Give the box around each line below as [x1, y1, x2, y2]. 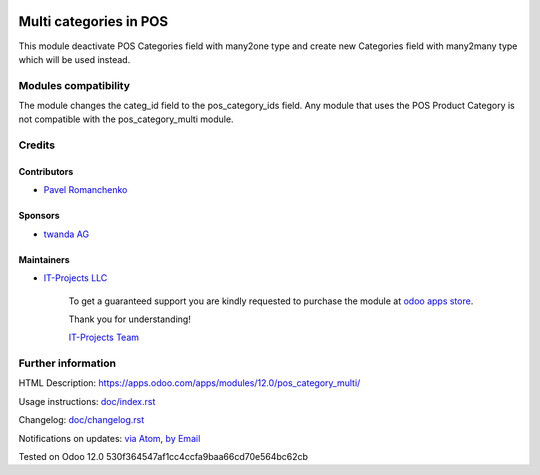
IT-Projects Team [68, 331, 140, 344]
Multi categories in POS [18, 13, 169, 30]
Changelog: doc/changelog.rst [18, 414, 145, 426]
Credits [18, 138, 55, 152]
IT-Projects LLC [43, 272, 108, 284]
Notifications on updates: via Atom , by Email [18, 432, 201, 444]
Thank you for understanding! [68, 313, 192, 325]
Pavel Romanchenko [43, 184, 128, 196]
